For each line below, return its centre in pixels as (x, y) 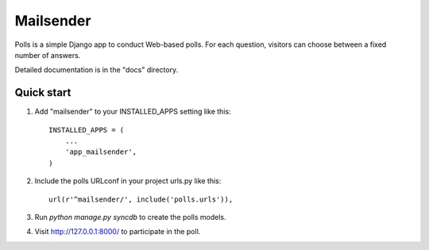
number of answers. (48, 55)
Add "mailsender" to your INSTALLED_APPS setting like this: (133, 112)
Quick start (43, 92)
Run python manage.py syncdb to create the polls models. (130, 217)
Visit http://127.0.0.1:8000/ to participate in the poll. (118, 232)
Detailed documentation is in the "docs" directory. (97, 70)
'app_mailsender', (101, 152)
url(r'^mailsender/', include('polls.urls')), (141, 199)
